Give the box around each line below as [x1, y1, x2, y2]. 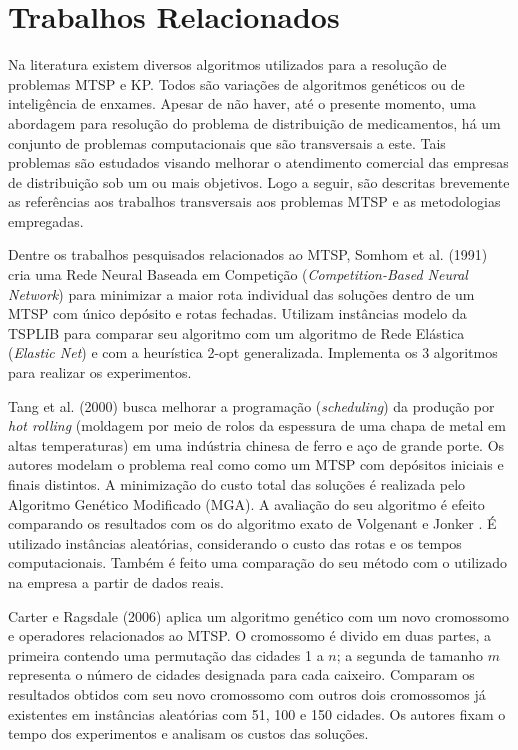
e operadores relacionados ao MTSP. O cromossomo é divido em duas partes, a [8, 625, 492, 646]
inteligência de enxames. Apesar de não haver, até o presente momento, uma [8, 93, 477, 114]
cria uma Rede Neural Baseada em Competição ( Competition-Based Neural [8, 264, 468, 285]
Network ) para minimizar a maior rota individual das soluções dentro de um [8, 283, 475, 304]
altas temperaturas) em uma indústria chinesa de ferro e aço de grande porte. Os [8, 434, 505, 455]
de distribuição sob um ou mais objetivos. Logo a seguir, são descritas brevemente [8, 171, 510, 192]
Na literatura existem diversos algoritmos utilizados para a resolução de [8, 54, 447, 75]
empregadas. [8, 210, 84, 231]
